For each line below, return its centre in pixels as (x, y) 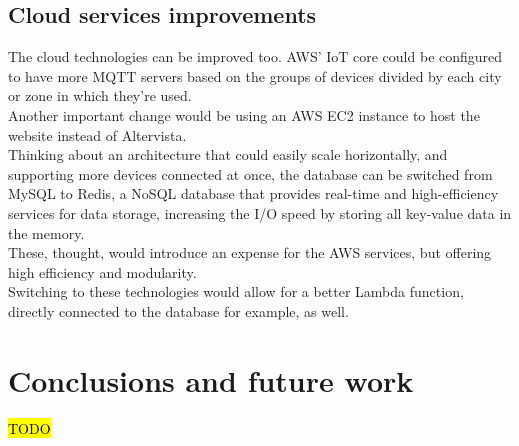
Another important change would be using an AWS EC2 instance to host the (244, 114)
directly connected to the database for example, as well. (178, 310)
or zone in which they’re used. (100, 95)
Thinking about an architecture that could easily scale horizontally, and (228, 154)
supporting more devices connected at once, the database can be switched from (250, 173)
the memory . (46, 232)
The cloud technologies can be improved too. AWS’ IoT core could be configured (255, 56)
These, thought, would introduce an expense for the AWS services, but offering (250, 252)
